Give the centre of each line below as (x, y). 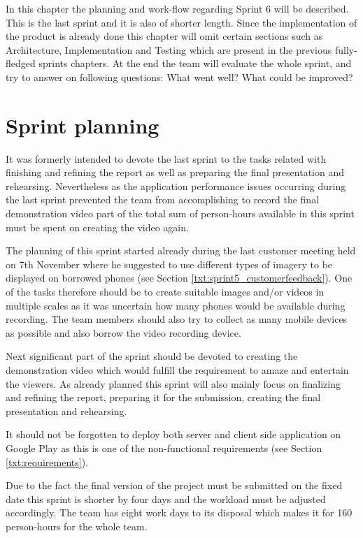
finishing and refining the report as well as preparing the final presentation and (175, 172)
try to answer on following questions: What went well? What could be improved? (179, 77)
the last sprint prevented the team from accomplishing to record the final (163, 199)
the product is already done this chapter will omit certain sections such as (164, 36)
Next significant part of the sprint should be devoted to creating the (152, 356)
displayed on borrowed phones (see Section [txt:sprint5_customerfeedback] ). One (179, 278)
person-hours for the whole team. (77, 526)
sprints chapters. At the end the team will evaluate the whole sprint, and (195, 63)
